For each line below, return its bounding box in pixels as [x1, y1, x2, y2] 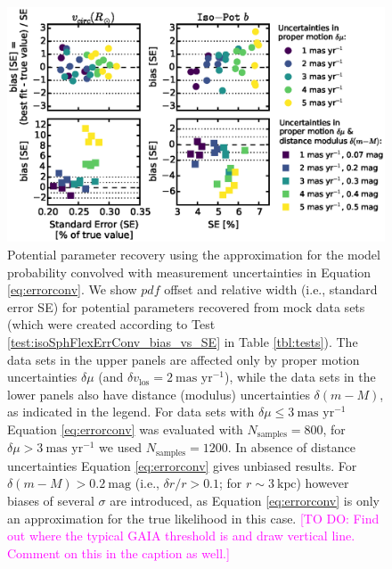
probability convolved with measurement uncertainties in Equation [7, 262, 372, 281]
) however [296, 474, 349, 492]
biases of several [7, 491, 94, 509]
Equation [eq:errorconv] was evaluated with [7, 419, 243, 438]
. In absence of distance [227, 438, 355, 457]
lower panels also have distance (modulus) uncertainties [7, 384, 310, 403]
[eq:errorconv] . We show [7, 280, 137, 299]
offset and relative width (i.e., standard [164, 280, 378, 299]
